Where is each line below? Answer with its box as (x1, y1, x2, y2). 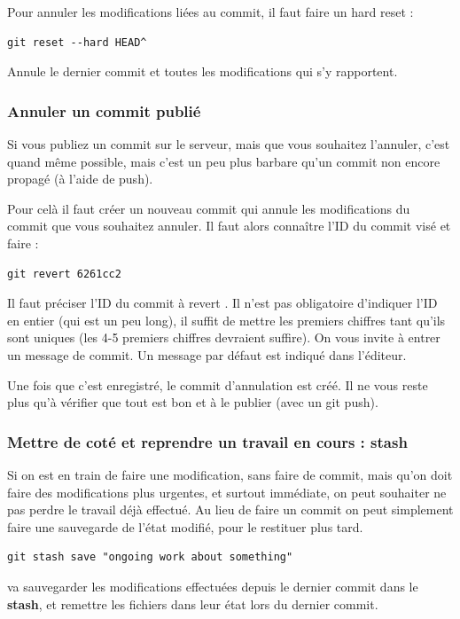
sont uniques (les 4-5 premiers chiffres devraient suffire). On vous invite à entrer (7, 328, 441, 347)
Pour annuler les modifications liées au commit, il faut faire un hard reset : (7, 3, 414, 20)
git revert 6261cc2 (7, 267, 121, 280)
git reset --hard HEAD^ (7, 35, 147, 49)
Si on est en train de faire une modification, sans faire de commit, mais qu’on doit (7, 465, 453, 483)
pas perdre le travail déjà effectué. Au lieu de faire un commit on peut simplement (7, 500, 454, 519)
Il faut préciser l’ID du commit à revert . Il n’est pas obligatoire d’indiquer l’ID (7, 294, 438, 312)
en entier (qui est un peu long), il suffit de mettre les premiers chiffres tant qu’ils (7, 310, 446, 329)
